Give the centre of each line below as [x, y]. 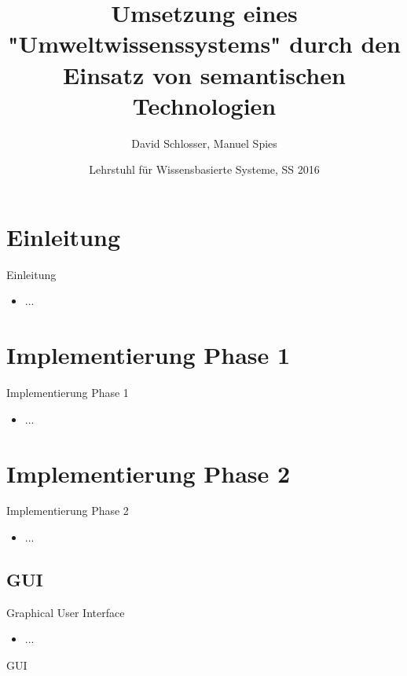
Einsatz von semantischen [204, 74]
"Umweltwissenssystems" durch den [204, 44]
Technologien [204, 105]
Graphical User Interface [66, 612]
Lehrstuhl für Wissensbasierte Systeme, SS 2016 [204, 169]
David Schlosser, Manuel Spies [204, 143]
